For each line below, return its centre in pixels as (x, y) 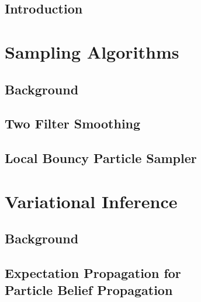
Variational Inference (91, 201)
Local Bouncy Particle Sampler (101, 158)
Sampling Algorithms (92, 51)
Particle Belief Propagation (89, 290)
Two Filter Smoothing (73, 123)
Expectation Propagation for (93, 273)
